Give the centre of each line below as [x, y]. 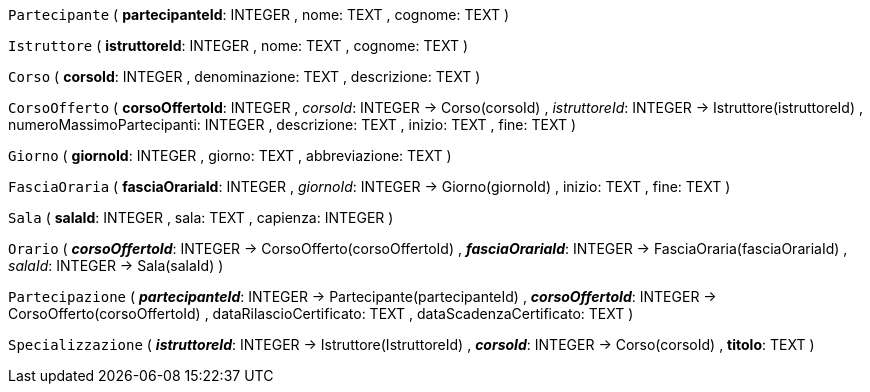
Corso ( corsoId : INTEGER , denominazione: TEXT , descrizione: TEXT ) [244, 76]
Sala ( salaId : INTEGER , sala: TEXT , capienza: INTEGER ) [201, 217]
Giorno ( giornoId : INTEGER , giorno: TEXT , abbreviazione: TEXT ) [230, 155]
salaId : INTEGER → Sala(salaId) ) [116, 265]
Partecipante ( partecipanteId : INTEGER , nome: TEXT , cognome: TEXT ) [259, 14]
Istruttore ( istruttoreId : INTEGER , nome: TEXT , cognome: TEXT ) [238, 45]
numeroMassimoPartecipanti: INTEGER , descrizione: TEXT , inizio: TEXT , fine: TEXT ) [292, 124]
